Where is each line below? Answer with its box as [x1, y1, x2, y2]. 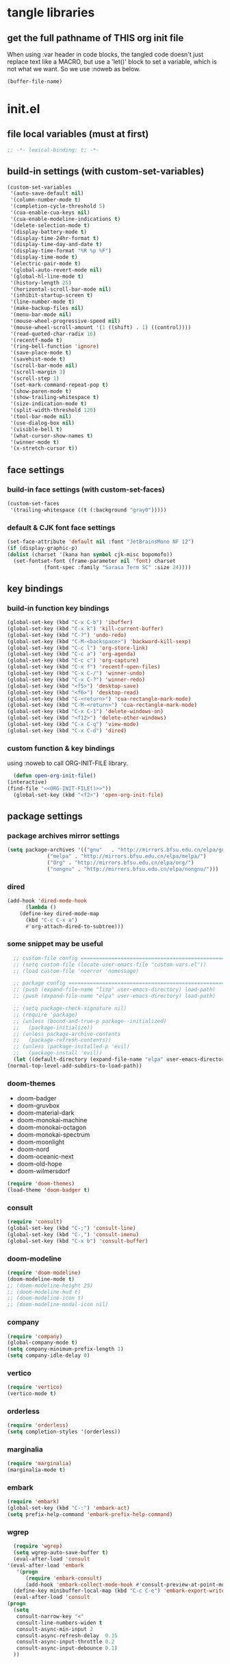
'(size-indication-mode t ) [10, 400, 88, 407]
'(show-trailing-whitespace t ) [10, 394, 99, 401]
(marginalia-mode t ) [7, 1467, 66, 1473]
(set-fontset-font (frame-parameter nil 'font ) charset [13, 557, 176, 564]
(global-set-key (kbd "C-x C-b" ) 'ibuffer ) [7, 619, 133, 626]
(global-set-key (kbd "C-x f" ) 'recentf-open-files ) [7, 664, 161, 671]
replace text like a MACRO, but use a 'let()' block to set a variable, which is [7, 58, 217, 66]
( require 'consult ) [7, 1218, 63, 1225]
